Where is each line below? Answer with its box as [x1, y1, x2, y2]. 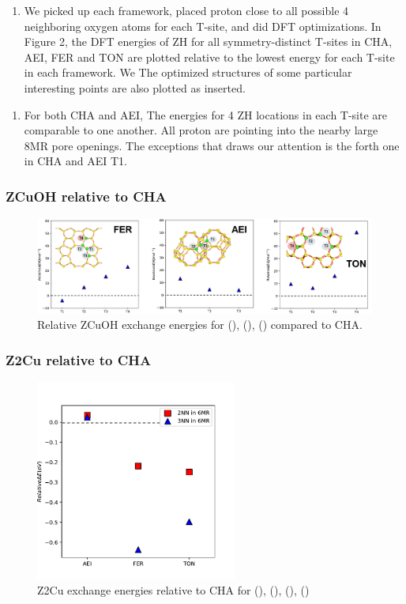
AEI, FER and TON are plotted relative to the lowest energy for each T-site [24, 48, 395, 65]
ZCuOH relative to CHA [6, 186, 167, 206]
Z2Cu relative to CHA [6, 349, 152, 369]
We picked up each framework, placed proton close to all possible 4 [24, 2, 349, 18]
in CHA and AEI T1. [24, 153, 127, 169]
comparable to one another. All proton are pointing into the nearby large [24, 122, 378, 138]
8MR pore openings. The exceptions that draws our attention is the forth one [24, 137, 400, 153]
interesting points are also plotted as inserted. [24, 79, 246, 96]
